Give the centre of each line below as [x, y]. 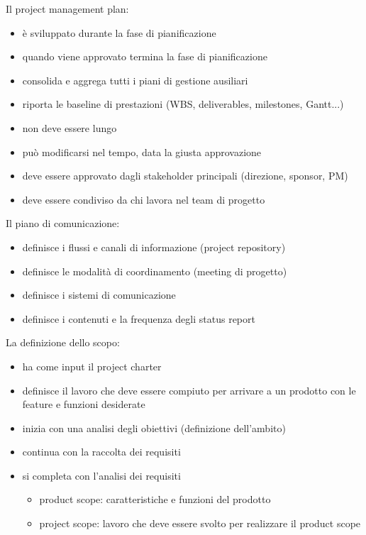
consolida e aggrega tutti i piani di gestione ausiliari [135, 80]
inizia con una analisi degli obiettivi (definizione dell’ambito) [154, 428]
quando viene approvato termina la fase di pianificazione [145, 56]
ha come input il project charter [92, 366]
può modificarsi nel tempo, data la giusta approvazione [142, 151]
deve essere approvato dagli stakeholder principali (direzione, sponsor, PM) [185, 176]
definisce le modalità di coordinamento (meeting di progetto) [155, 271]
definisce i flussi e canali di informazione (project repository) [154, 247]
